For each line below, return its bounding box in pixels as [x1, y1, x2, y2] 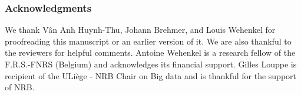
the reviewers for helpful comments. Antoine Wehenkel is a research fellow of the [5, 46, 296, 59]
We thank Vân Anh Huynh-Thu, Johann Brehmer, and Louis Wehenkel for [5, 23, 276, 36]
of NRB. [5, 81, 35, 93]
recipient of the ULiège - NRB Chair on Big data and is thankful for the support [5, 69, 296, 82]
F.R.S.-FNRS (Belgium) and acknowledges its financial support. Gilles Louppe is [5, 58, 297, 70]
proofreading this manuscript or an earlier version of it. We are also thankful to [5, 35, 292, 47]
